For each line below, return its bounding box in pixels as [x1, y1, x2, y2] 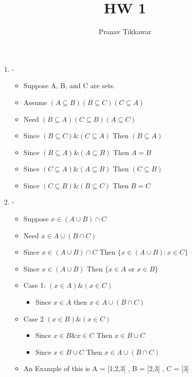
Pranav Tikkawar [98, 26, 152, 37]
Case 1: [23, 280, 46, 290]
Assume [23, 97, 47, 107]
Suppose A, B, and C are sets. [23, 80, 115, 91]
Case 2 [23, 313, 44, 323]
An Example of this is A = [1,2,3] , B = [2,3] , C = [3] [23, 363, 189, 374]
